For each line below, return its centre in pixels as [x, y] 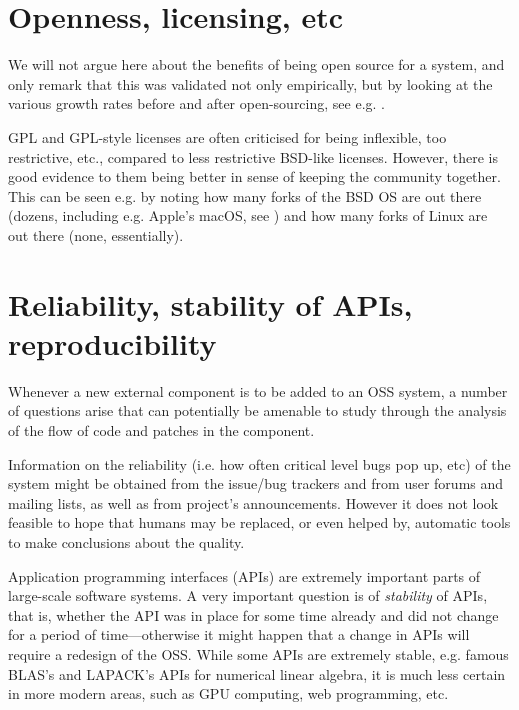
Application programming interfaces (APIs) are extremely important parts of [244, 575]
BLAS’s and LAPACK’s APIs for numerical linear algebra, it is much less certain [257, 673]
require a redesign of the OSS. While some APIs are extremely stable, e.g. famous [258, 653]
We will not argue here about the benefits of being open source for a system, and [256, 64]
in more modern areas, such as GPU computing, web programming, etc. [228, 693]
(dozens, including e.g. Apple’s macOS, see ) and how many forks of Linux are [248, 215]
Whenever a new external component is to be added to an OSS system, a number [258, 390]
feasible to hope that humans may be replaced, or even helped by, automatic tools [259, 522]
